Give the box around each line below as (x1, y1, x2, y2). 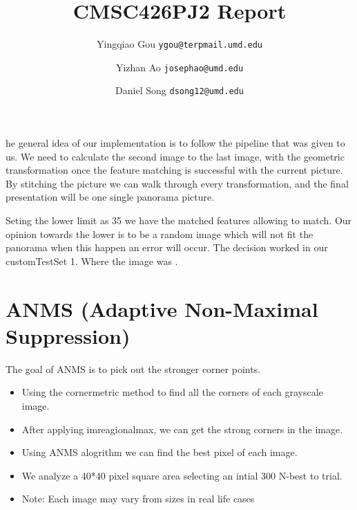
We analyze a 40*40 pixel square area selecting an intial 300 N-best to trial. (21, 468, 342, 482)
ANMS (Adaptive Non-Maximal (6, 294, 318, 322)
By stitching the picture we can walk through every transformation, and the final (6, 176, 349, 190)
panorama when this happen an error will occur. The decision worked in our (6, 240, 328, 255)
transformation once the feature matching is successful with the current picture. (6, 163, 343, 177)
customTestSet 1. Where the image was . (6, 253, 178, 268)
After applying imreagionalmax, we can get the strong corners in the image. (21, 421, 343, 436)
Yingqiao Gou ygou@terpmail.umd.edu (97, 37, 262, 51)
